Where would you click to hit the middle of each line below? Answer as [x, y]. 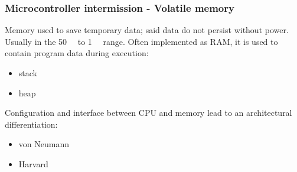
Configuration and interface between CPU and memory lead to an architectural [148, 113]
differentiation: [31, 124]
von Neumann [44, 144]
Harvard [33, 163]
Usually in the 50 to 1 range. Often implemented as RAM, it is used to [141, 41]
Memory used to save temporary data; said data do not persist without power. [147, 30]
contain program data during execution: [77, 53]
